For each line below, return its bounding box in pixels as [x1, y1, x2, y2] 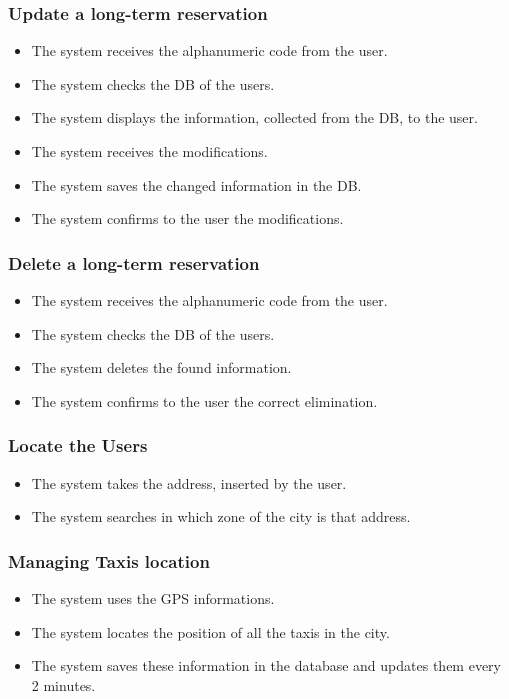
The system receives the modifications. [31, 141, 268, 161]
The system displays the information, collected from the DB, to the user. [31, 107, 478, 128]
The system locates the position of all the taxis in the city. [31, 621, 390, 642]
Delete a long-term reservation [8, 250, 260, 275]
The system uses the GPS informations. [31, 588, 275, 608]
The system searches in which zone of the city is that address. [31, 506, 411, 527]
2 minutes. [31, 674, 96, 695]
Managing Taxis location [8, 548, 210, 573]
